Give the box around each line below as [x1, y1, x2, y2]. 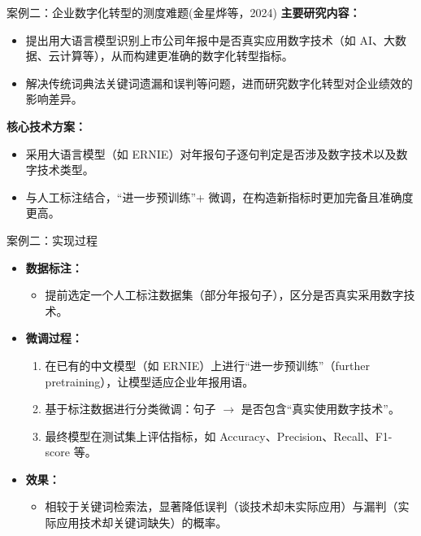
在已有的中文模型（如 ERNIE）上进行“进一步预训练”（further [45, 356, 370, 373]
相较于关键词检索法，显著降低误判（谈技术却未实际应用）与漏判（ [45, 498, 398, 515]
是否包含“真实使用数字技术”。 [241, 400, 400, 417]
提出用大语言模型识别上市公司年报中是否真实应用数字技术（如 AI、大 [25, 31, 396, 48]
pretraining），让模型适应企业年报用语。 [45, 373, 254, 390]
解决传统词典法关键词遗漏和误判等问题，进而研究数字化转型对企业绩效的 [25, 74, 413, 91]
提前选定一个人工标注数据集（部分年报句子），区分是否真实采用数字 [45, 286, 404, 303]
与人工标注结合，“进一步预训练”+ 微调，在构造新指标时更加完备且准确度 [25, 188, 414, 205]
